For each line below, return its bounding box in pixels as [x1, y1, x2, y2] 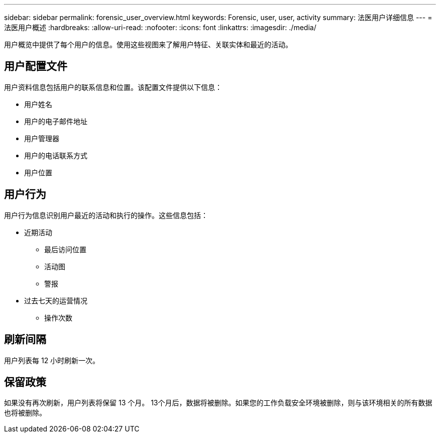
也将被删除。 [4, 408, 46, 417]
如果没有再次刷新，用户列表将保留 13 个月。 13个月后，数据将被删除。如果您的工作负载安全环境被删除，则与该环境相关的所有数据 [4, 398, 432, 407]
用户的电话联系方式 [24, 151, 87, 160]
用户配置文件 [4, 60, 67, 73]
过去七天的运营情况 [24, 296, 87, 305]
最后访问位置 [44, 245, 86, 254]
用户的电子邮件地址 [24, 117, 87, 126]
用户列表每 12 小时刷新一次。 [4, 356, 100, 365]
